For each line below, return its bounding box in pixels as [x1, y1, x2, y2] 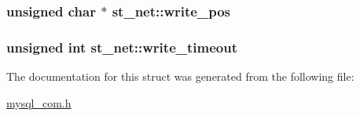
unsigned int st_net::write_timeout [6, 37, 237, 56]
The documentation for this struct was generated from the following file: [6, 68, 354, 85]
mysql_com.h [6, 94, 72, 111]
